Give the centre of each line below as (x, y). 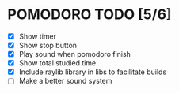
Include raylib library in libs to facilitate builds (93, 72)
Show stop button (48, 45)
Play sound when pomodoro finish (75, 54)
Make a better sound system (65, 81)
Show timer (38, 36)
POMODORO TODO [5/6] (89, 15)
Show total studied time (57, 63)
